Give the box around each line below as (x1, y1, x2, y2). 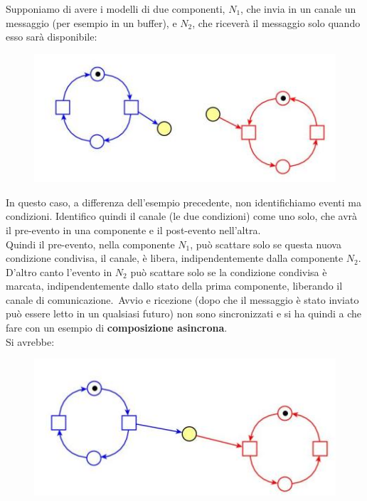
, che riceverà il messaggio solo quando (192, 15, 361, 30)
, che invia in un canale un (240, 1, 356, 16)
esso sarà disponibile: (6, 29, 97, 44)
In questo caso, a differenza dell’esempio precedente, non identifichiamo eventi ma (6, 194, 361, 209)
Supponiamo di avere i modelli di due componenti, (6, 1, 225, 16)
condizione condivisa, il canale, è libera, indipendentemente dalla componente (6, 250, 344, 265)
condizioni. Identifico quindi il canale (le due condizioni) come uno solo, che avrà (6, 209, 358, 223)
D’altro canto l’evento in (6, 264, 112, 279)
